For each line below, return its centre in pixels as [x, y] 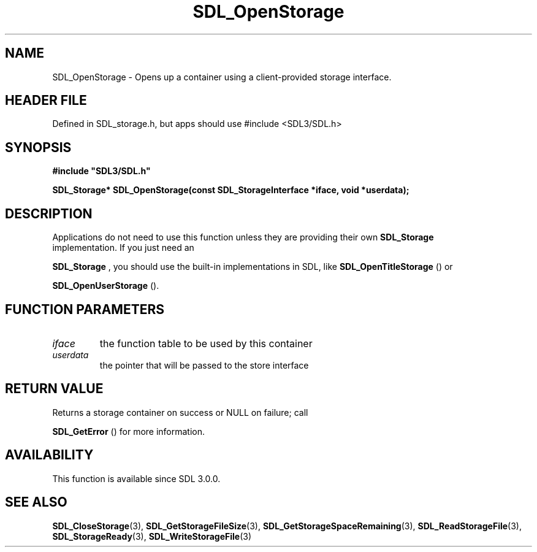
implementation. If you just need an [123, 248]
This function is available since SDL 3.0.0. [136, 478]
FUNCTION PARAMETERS [85, 309]
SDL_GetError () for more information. [129, 431]
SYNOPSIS [38, 147]
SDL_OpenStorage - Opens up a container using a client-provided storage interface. [222, 77]
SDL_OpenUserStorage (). [106, 286]
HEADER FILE [46, 101]
